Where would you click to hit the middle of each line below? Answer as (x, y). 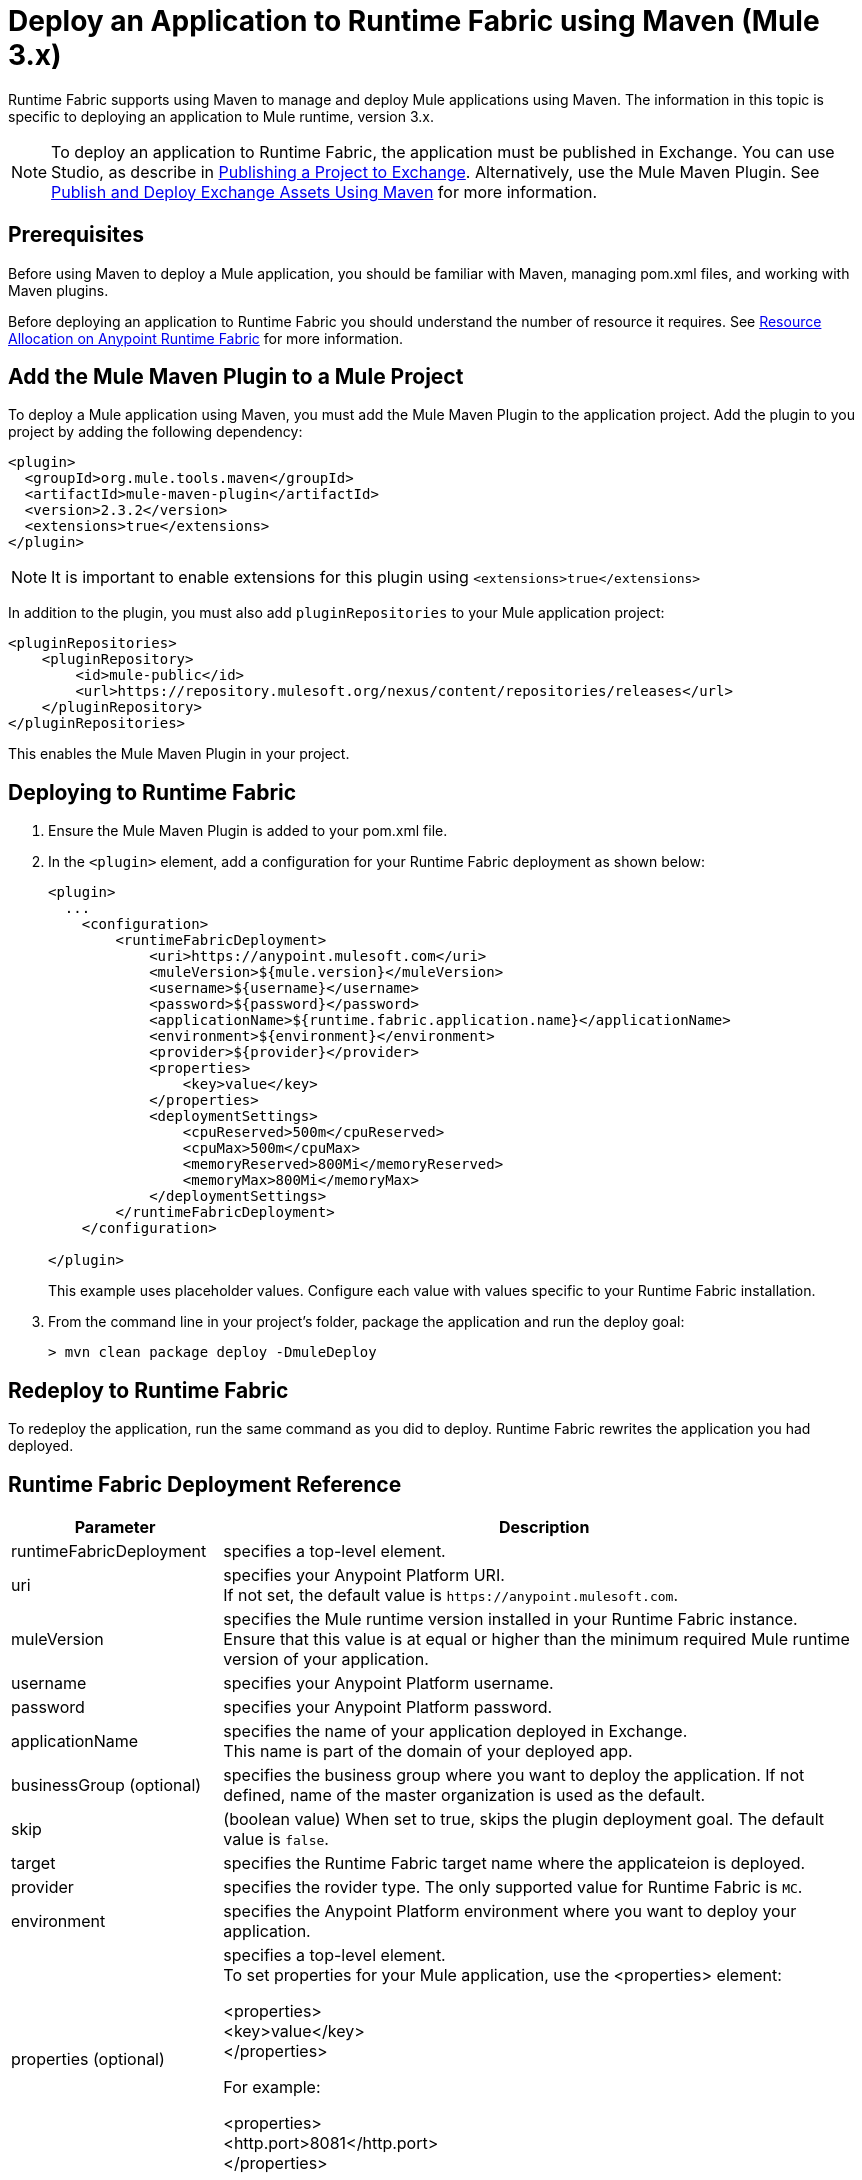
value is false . (276, 1838)
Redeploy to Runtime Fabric (148, 1390)
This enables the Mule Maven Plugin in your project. (179, 754)
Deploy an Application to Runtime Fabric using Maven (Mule (414, 21)
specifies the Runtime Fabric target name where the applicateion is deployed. (514, 1862)
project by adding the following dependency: (155, 432)
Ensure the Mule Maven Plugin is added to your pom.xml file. (248, 831)
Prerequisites (76, 235)
